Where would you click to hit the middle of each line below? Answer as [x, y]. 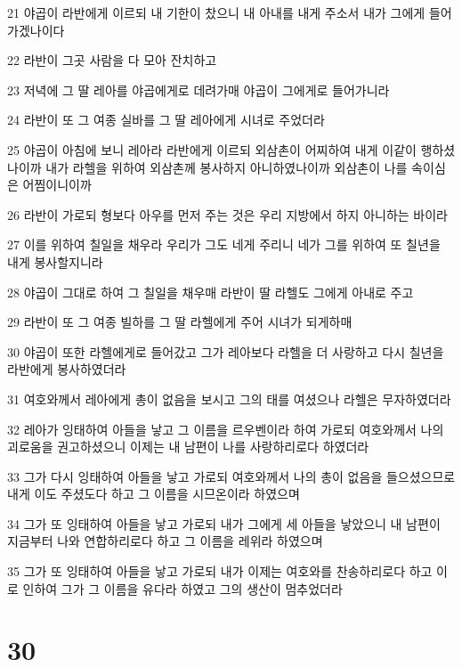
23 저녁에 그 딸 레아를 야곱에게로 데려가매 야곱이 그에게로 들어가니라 [199, 89]
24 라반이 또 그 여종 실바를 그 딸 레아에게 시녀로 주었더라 [166, 120]
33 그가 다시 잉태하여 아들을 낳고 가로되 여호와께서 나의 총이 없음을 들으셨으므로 [231, 476]
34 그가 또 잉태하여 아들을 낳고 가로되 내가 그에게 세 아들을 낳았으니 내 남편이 [224, 523]
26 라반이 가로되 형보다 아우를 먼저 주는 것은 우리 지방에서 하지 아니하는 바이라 [227, 214]
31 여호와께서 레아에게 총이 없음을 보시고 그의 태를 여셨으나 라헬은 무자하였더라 [229, 399]
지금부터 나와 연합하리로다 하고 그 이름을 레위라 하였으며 [165, 541]
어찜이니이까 [57, 185]
